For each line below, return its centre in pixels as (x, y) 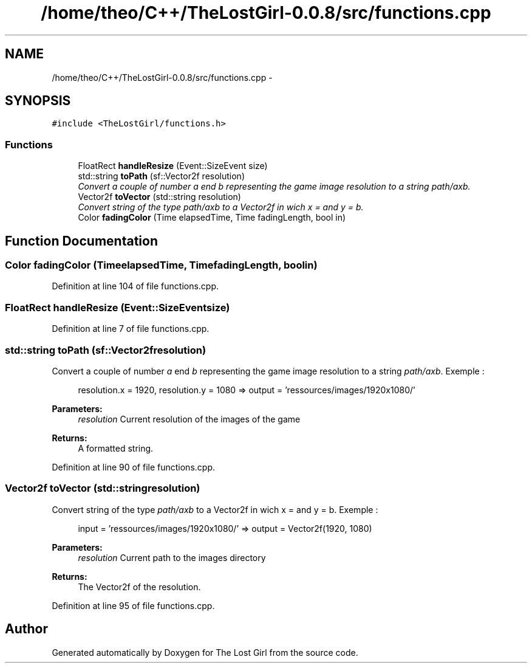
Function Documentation (81, 241)
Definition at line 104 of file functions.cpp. (135, 286)
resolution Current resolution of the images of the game (189, 419)
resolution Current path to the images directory (172, 557)
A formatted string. (116, 448)
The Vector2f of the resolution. (139, 587)
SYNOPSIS (38, 101)
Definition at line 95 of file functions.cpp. (133, 605)
